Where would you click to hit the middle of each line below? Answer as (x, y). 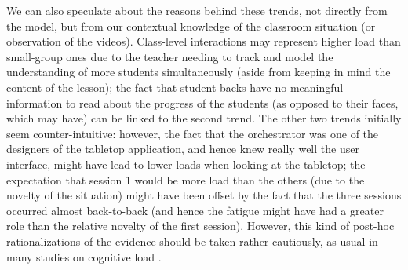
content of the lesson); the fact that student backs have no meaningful (175, 87)
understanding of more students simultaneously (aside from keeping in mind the (199, 72)
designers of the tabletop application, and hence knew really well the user (183, 149)
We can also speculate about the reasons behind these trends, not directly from (197, 10)
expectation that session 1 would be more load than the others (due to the (186, 179)
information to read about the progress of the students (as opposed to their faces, (202, 102)
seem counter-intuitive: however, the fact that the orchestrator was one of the (193, 133)
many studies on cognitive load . (84, 256)
